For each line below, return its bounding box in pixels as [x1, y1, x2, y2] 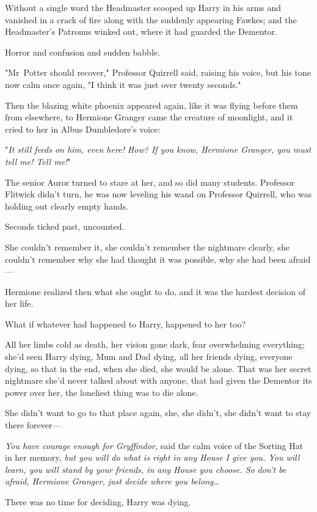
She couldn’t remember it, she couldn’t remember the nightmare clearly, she [5, 240, 290, 253]
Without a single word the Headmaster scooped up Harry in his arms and [5, 1, 282, 13]
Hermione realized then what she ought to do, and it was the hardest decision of [5, 285, 305, 298]
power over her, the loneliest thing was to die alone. [5, 386, 199, 398]
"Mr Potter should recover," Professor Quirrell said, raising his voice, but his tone [5, 66, 312, 79]
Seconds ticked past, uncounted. [5, 220, 125, 233]
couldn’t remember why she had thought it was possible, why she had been [5, 252, 286, 265]
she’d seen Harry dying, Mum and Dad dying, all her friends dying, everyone [5, 350, 293, 363]
